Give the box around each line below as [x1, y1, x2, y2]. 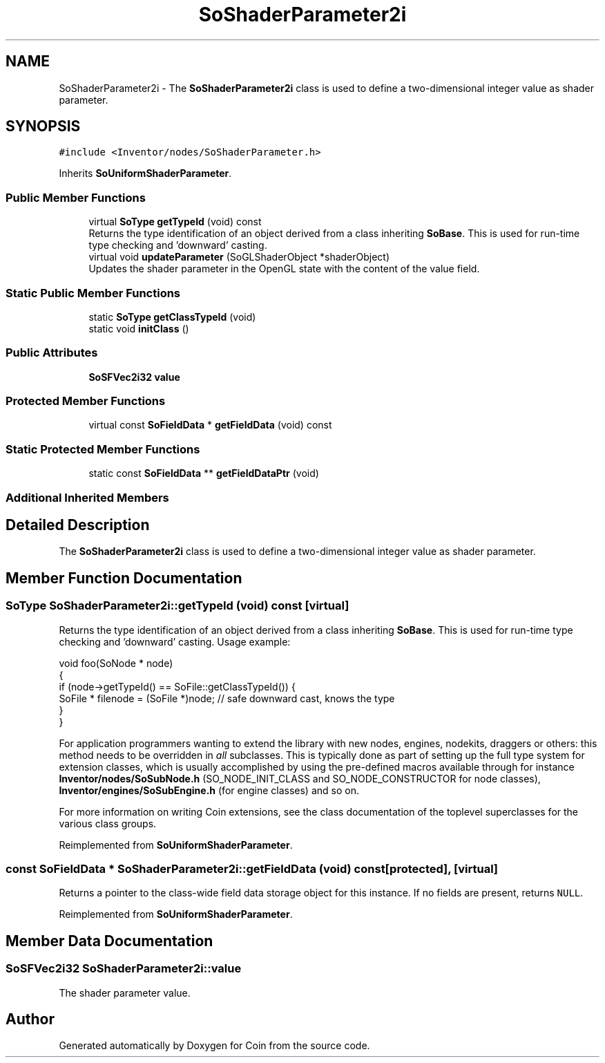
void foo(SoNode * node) [59, 657, 173, 669]
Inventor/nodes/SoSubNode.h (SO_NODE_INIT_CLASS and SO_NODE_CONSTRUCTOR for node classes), [59, 772, 541, 784]
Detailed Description [6, 516, 150, 534]
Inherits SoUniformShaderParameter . [59, 167, 232, 180]
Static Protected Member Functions [6, 442, 200, 456]
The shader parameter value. [59, 986, 191, 999]
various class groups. [59, 817, 157, 829]
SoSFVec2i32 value [88, 370, 180, 383]
